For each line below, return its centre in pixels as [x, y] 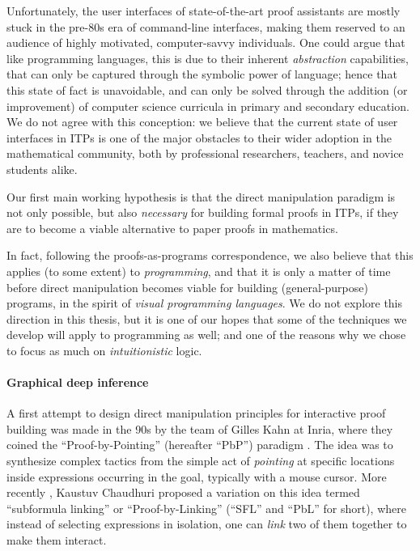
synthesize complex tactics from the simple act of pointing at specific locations [201, 461]
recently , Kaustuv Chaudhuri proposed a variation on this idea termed [183, 492]
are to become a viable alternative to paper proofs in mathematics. [172, 228]
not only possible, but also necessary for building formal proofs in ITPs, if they [203, 212]
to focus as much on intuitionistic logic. [104, 350]
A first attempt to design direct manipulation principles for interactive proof [196, 413]
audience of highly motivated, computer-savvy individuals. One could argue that [206, 42]
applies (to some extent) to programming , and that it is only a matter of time [199, 271]
